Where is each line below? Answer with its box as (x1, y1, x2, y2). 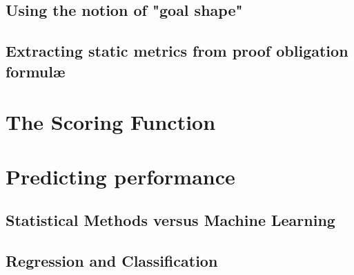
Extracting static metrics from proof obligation (6, 40, 348, 61)
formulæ (6, 60, 66, 82)
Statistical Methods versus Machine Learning (6, 209, 335, 231)
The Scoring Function (6, 108, 216, 136)
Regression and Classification (6, 249, 218, 271)
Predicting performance (6, 162, 235, 190)
